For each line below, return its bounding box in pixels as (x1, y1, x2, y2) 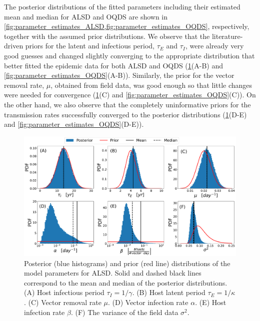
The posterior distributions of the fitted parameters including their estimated (4, 1, 240, 11)
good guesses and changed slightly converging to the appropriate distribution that (4, 50, 255, 60)
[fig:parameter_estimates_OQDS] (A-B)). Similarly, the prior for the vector (4, 70, 234, 80)
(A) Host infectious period (24, 287, 104, 298)
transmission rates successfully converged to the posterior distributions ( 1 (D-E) (4, 109, 247, 119)
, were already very (185, 40, 244, 51)
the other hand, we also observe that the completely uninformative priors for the (4, 99, 251, 109)
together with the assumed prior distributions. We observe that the (4, 30, 210, 41)
